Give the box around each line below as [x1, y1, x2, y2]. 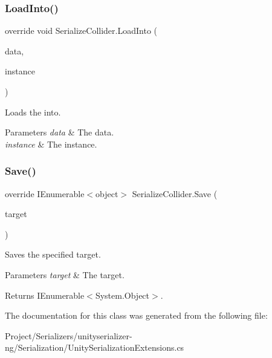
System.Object [95, 288, 150, 301]
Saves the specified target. [5, 248, 101, 261]
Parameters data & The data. [5, 126, 114, 138]
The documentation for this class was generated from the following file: [5, 309, 268, 322]
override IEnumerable [5, 187, 85, 200]
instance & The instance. [5, 137, 97, 150]
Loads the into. [5, 105, 61, 118]
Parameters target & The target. [5, 268, 125, 281]
